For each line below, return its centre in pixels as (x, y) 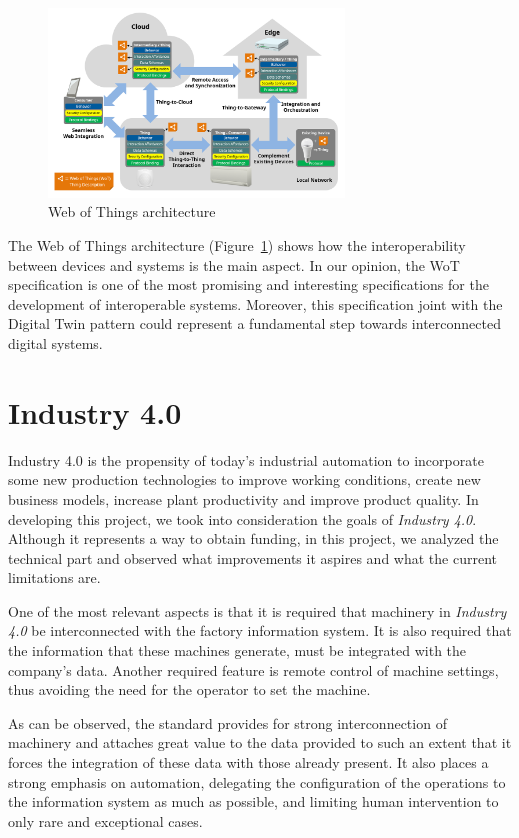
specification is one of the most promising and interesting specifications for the (248, 284)
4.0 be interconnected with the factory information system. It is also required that (260, 630)
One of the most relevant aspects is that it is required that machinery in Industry (257, 610)
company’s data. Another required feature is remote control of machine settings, (253, 669)
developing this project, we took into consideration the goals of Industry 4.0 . (242, 518)
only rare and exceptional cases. (105, 820)
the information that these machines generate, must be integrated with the (237, 650)
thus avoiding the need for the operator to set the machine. (189, 689)
